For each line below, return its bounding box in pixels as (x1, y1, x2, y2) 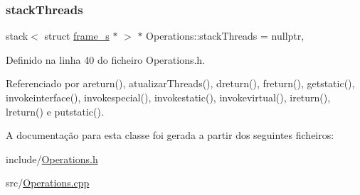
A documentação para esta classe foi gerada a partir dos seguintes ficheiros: (6, 128, 334, 143)
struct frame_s (44, 28, 110, 43)
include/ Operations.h (6, 151, 98, 166)
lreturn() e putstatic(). (6, 104, 104, 118)
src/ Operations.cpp (6, 175, 90, 190)
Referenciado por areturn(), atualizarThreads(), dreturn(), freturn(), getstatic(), (6, 76, 355, 91)
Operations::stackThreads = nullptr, (146, 28, 305, 43)
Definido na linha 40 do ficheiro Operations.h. (6, 52, 206, 67)
